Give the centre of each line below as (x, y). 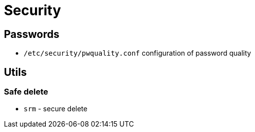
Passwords (32, 34)
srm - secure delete (56, 109)
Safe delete (26, 92)
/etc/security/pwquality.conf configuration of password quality (137, 53)
